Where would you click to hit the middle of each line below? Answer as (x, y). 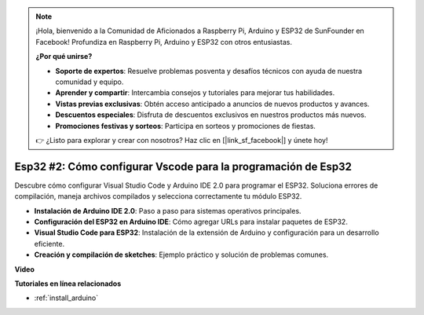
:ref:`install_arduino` (66, 298)
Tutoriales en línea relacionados (68, 284)
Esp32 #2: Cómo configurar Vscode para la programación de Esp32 (183, 166)
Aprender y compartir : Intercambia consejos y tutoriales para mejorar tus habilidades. (195, 93)
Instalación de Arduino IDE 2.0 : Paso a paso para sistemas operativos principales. (168, 211)
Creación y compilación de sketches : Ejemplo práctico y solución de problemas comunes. (181, 255)
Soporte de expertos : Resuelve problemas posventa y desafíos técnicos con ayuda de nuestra (209, 71)
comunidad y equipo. (90, 82)
